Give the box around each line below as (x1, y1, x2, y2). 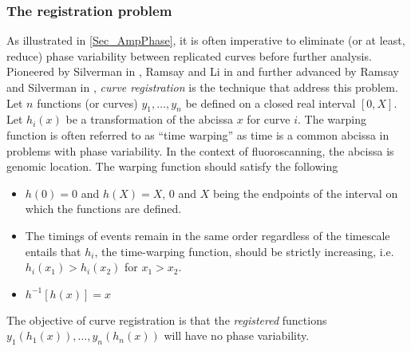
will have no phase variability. (164, 327, 310, 344)
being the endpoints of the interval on (213, 184, 398, 201)
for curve (247, 111, 290, 128)
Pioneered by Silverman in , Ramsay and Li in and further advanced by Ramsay (6, 63, 399, 80)
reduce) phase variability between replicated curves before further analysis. (6, 47, 372, 64)
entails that (25, 243, 81, 259)
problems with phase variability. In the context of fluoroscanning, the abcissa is (6, 142, 394, 159)
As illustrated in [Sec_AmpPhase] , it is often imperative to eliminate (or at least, (6, 32, 405, 49)
